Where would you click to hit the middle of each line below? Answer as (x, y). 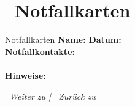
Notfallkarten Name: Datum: (63, 39)
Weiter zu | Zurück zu (52, 96)
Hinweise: (25, 75)
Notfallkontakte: (40, 51)
